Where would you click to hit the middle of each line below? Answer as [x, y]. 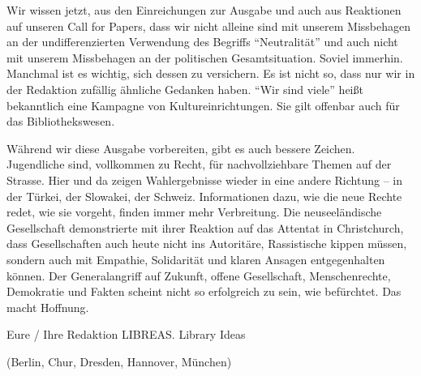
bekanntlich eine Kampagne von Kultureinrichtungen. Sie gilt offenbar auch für [203, 105]
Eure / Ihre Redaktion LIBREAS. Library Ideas [126, 334]
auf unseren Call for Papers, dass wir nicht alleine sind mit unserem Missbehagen [209, 26]
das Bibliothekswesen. [61, 121]
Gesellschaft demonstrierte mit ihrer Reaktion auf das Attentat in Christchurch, [205, 227]
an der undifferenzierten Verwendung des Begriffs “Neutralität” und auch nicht [202, 42]
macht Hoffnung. [48, 307]
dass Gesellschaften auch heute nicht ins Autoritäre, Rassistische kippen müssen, [207, 244]
